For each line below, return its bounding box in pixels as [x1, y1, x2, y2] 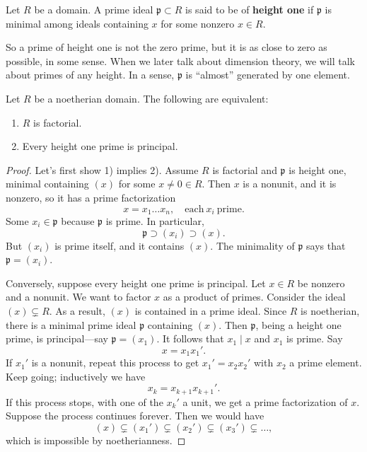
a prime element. [289, 355, 362, 370]
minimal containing [6, 176, 89, 191]
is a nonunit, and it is [243, 176, 337, 191]
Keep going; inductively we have [6, 369, 146, 383]
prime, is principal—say [6, 331, 108, 346]
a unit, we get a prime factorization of [182, 394, 348, 409]
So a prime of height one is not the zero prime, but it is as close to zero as [6, 40, 327, 54]
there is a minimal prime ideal [6, 317, 136, 332]
